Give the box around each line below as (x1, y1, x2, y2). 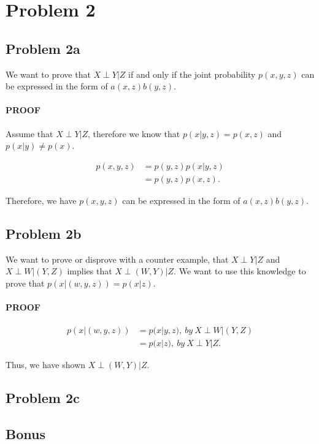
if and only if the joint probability (128, 67, 256, 80)
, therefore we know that (88, 127, 180, 140)
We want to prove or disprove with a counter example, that (6, 252, 229, 265)
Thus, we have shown (6, 358, 86, 371)
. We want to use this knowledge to (174, 265, 306, 277)
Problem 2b (6, 224, 82, 243)
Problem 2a (6, 39, 80, 58)
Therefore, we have (6, 194, 77, 206)
